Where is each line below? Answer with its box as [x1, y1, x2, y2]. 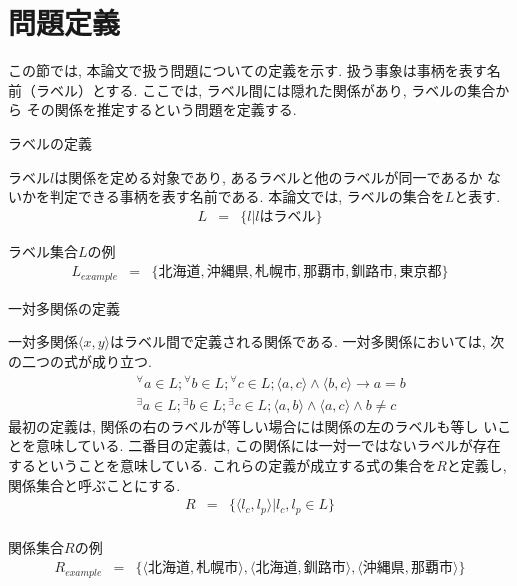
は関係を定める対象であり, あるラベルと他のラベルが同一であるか [54, 166, 483, 187]
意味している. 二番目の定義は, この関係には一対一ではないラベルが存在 [35, 435, 501, 456]
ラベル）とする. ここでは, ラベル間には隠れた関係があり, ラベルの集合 [35, 79, 496, 100]
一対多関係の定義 [8, 297, 120, 318]
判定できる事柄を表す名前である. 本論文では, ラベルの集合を [49, 186, 445, 207]
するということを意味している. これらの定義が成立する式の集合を [8, 454, 437, 475]
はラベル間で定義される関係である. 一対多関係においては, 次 [110, 331, 505, 352]
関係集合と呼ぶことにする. [8, 474, 181, 495]
